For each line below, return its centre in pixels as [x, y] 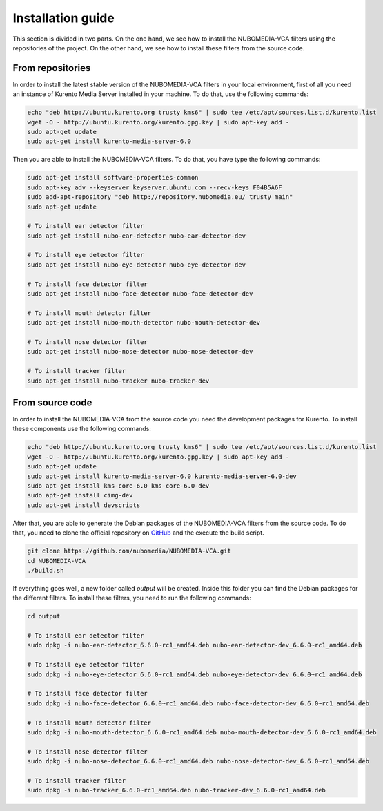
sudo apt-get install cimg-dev [80, 495]
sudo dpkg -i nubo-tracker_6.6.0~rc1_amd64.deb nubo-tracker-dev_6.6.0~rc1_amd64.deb [176, 790]
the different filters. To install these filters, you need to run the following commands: [132, 598]
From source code [52, 402]
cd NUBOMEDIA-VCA [57, 561]
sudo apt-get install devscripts [84, 505]
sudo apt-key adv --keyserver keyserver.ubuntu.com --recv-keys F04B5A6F [155, 187]
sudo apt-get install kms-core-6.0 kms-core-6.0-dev [118, 486]
